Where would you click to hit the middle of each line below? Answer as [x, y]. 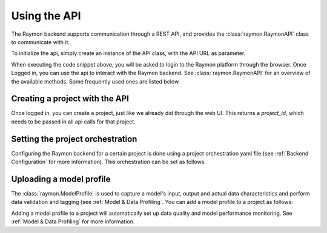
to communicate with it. [40, 42]
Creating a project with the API [70, 99]
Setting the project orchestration [74, 139]
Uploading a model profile [61, 179]
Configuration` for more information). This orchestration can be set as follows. [108, 162]
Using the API [46, 16]
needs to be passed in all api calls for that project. [73, 122]
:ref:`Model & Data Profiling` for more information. [73, 222]
